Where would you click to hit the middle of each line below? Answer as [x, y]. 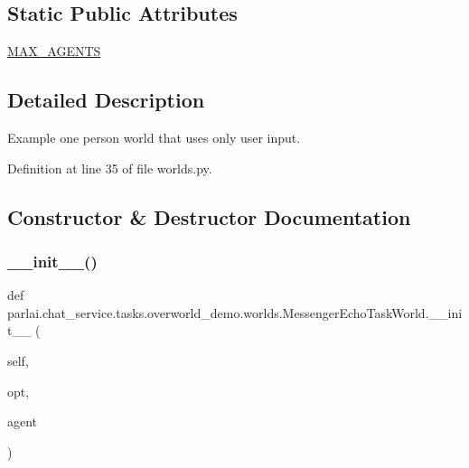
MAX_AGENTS [54, 51]
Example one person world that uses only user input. [154, 137]
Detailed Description [106, 100]
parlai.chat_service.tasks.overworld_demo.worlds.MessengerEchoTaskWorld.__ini [235, 312]
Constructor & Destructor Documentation [209, 216]
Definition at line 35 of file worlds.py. [110, 168]
